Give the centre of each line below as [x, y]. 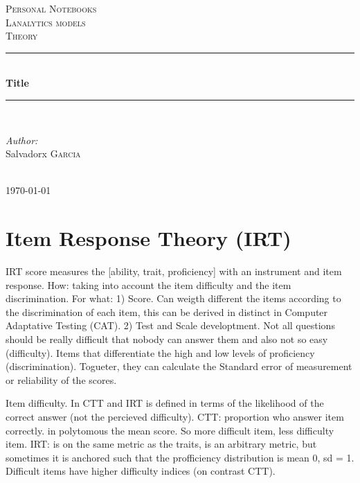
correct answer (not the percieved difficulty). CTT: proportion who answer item [175, 416]
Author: [22, 140]
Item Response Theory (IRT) [148, 238]
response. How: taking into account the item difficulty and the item [148, 284]
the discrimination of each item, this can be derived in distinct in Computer [167, 311]
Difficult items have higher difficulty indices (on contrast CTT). [141, 471]
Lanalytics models [46, 22]
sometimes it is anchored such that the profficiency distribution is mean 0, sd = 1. [180, 457]
